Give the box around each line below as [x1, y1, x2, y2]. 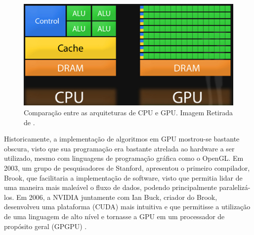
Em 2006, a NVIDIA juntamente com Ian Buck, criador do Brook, [16, 191, 217, 202]
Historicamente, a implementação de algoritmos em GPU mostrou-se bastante [4, 134, 240, 144]
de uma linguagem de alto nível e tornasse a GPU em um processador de [4, 211, 225, 221]
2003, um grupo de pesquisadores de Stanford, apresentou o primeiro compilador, [4, 163, 250, 173]
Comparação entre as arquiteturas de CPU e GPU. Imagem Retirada [24, 107, 233, 118]
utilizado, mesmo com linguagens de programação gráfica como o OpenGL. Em [4, 153, 244, 163]
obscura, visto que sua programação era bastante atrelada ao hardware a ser [4, 143, 235, 153]
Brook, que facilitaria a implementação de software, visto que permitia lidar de [4, 172, 243, 183]
